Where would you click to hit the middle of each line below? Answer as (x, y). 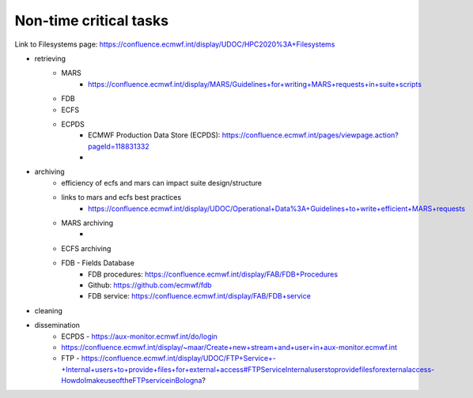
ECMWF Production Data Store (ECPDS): (154, 135)
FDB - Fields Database (98, 263)
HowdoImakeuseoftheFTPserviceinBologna (132, 381)
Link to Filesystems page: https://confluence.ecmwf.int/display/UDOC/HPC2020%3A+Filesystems (175, 44)
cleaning (49, 310)
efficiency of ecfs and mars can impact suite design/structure (162, 182)
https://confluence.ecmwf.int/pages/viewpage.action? (310, 135)
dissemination (57, 325)
